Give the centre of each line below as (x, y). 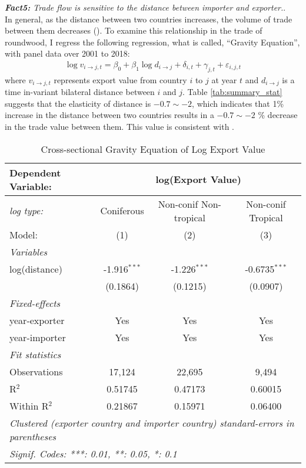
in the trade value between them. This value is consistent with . (119, 127)
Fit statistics (35, 354)
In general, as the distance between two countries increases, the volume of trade (149, 19)
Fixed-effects (35, 303)
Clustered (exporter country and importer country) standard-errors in (152, 423)
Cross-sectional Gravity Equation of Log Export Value (153, 149)
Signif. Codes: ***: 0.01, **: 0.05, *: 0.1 (93, 453)
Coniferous (122, 211)
